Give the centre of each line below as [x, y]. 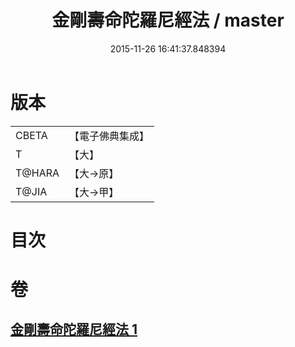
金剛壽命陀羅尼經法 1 [74, 329]
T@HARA [37, 173]
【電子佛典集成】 [109, 136]
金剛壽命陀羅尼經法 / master [168, 20]
